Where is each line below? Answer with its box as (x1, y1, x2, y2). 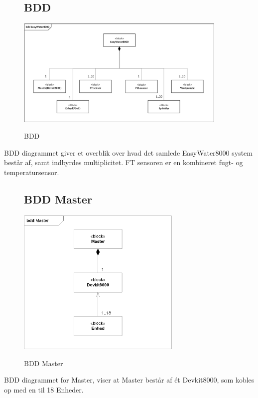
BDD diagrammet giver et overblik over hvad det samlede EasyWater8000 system (4, 147, 253, 158)
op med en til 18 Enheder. (4, 385, 84, 395)
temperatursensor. (4, 167, 59, 178)
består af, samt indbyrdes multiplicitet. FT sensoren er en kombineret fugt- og (4, 157, 243, 168)
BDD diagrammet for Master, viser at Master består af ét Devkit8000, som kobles (4, 375, 255, 385)
